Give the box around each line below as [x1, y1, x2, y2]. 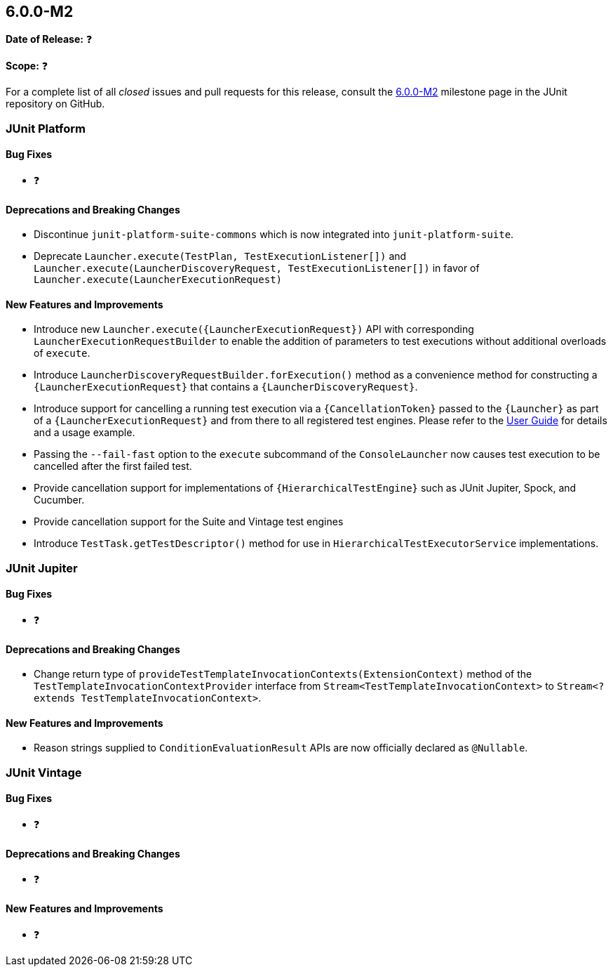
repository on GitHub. [6, 98, 105, 110]
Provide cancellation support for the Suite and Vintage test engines [34, 515, 344, 528]
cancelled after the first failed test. [34, 460, 192, 473]
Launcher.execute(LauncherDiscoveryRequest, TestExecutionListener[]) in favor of [34, 262, 480, 275]
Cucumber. [34, 494, 85, 506]
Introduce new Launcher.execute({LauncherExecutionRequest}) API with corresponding [34, 323, 474, 336]
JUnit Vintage [6, 765, 82, 780]
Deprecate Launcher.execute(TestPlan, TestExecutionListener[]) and [34, 250, 407, 263]
